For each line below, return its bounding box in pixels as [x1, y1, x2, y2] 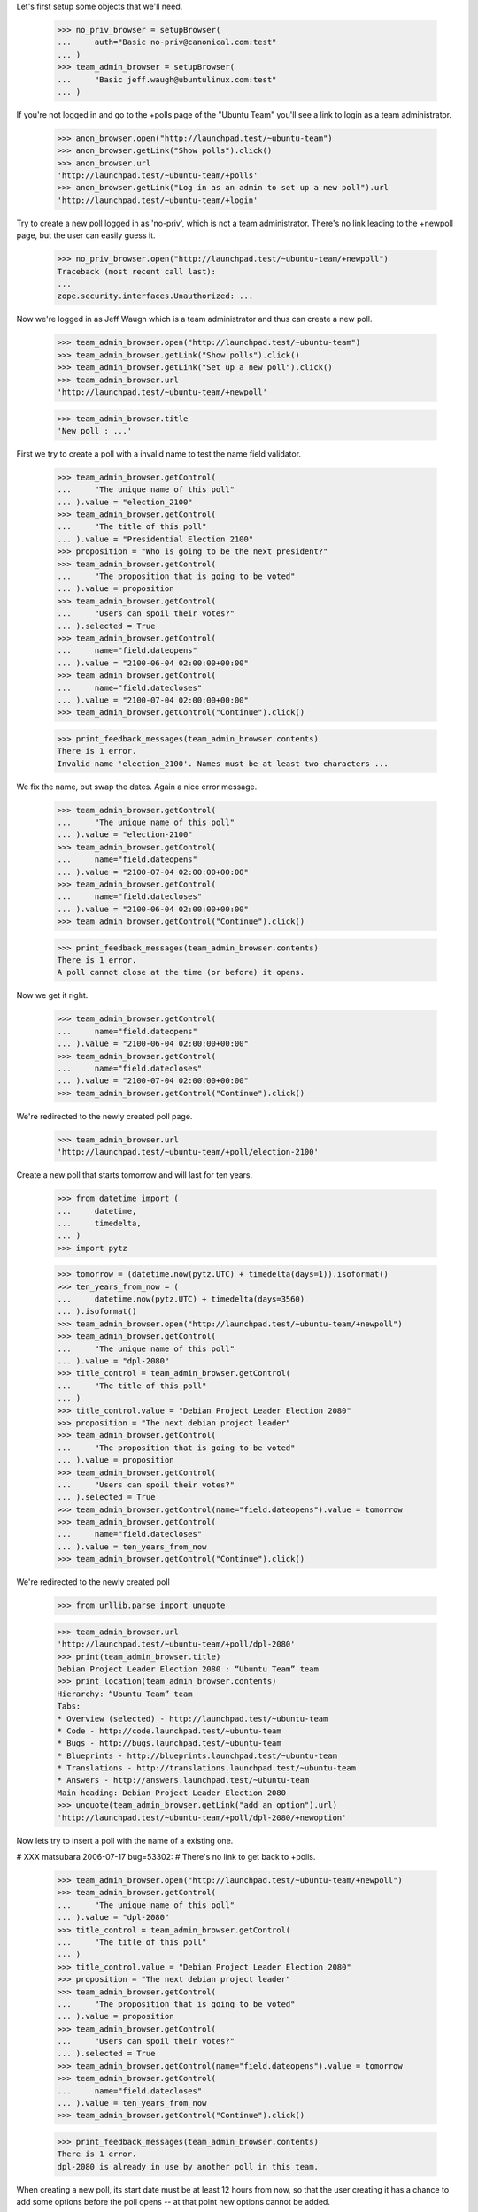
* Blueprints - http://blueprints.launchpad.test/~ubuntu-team [57, 1750, 338, 1761]
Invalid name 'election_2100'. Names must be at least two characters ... [57, 758, 389, 769]
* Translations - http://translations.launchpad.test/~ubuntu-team [57, 1763, 357, 1773]
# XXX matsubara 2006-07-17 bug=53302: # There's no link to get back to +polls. [16, 1852, 316, 1863]
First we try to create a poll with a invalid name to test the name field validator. [16, 448, 301, 459]
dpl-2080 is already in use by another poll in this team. [57, 2162, 319, 2171]
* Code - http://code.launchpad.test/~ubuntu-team [57, 1725, 282, 1736]
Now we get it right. [16, 990, 89, 1001]
